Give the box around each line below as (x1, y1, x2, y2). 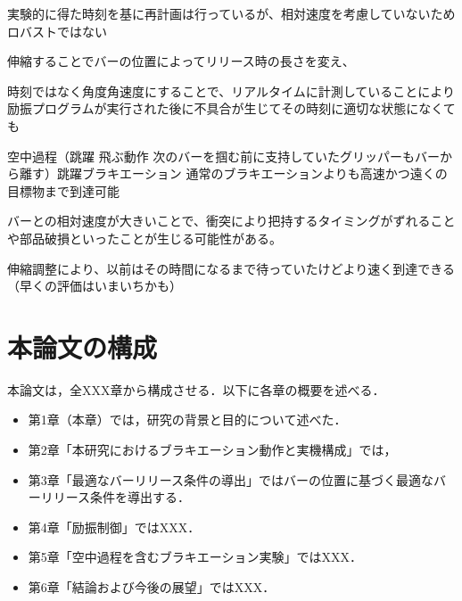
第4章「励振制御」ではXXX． (28, 517, 201, 536)
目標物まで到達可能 (7, 181, 120, 200)
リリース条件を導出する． (40, 488, 191, 506)
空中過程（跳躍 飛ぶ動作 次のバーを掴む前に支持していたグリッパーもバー (7, 146, 440, 165)
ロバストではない (7, 21, 107, 40)
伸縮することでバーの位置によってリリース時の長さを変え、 (7, 52, 355, 70)
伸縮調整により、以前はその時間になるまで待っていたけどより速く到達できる (7, 259, 455, 277)
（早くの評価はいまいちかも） (7, 276, 182, 295)
